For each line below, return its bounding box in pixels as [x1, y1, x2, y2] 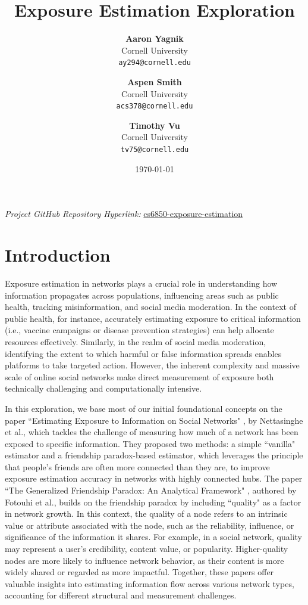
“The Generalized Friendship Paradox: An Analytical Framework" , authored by [5, 484, 297, 497]
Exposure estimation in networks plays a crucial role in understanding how [5, 277, 278, 289]
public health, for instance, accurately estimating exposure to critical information [5, 312, 301, 324]
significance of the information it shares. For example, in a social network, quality [5, 530, 303, 543]
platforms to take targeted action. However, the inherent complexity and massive [5, 359, 300, 371]
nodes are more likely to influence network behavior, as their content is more [5, 554, 284, 566]
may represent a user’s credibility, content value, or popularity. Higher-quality [5, 542, 288, 555]
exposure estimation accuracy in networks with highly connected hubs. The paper [5, 472, 303, 485]
